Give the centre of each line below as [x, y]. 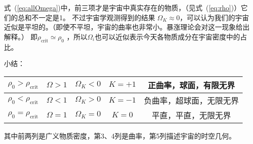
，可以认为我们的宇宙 [214, 17]
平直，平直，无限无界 [191, 115]
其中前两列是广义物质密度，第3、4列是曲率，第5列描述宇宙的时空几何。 [120, 135]
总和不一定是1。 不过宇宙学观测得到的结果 [86, 17]
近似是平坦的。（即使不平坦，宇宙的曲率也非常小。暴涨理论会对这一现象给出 [127, 27]
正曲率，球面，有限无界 [191, 85]
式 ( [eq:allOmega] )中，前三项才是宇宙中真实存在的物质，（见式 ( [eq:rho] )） [123, 7]
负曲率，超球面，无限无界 [191, 100]
